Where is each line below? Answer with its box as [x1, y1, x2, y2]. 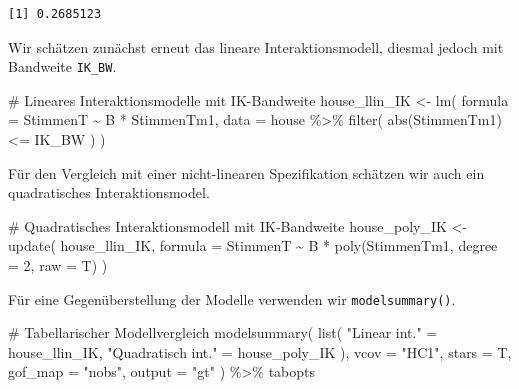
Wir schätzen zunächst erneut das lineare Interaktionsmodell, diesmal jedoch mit [8, 36, 504, 57]
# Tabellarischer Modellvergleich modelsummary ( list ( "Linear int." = [8, 322, 438, 343]
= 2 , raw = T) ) [8, 255, 108, 275]
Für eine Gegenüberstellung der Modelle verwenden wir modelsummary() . [8, 288, 456, 309]
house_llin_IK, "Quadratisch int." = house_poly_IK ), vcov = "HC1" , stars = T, [8, 341, 512, 362]
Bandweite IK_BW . [8, 56, 117, 77]
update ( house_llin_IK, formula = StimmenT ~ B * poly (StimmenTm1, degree [8, 235, 498, 256]
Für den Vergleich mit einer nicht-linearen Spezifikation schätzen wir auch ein [8, 162, 485, 183]
